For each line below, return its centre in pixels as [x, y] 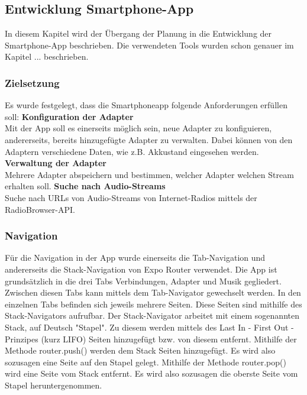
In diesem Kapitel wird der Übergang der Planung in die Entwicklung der [138, 33]
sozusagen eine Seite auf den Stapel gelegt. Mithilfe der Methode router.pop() [146, 362]
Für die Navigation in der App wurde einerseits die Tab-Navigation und [135, 258]
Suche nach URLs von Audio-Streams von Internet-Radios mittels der [131, 197]
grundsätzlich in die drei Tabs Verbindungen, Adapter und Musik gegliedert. [143, 281]
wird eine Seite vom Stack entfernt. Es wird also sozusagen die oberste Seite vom [151, 373]
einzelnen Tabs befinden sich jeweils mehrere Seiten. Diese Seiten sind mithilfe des [153, 304]
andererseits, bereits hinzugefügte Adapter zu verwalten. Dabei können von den [149, 139]
